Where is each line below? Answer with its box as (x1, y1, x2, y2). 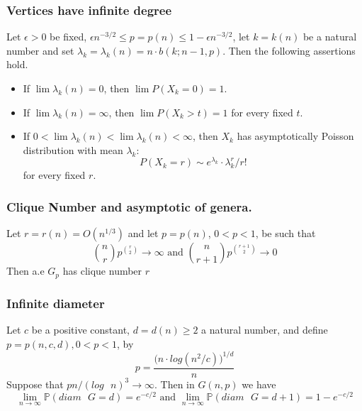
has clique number (62, 263, 142, 278)
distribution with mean (23, 142, 123, 157)
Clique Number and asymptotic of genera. (6, 197, 252, 215)
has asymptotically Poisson (237, 128, 354, 143)
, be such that (255, 226, 316, 241)
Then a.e (6, 263, 45, 278)
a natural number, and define (201, 322, 328, 336)
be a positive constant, (31, 322, 130, 336)
